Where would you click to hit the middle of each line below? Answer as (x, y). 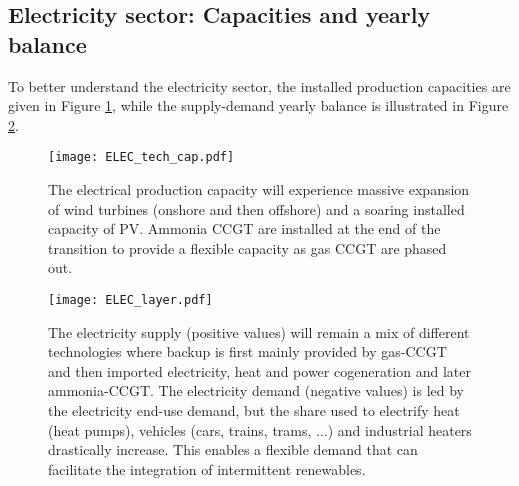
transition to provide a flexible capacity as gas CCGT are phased (247, 247)
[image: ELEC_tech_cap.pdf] (141, 157)
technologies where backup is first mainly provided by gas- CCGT (247, 351)
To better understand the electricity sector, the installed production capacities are (259, 85)
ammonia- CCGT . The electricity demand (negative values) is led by (256, 390)
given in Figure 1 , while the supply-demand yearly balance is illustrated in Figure (258, 105)
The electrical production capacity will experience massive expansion (259, 189)
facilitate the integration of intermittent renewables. (207, 468)
